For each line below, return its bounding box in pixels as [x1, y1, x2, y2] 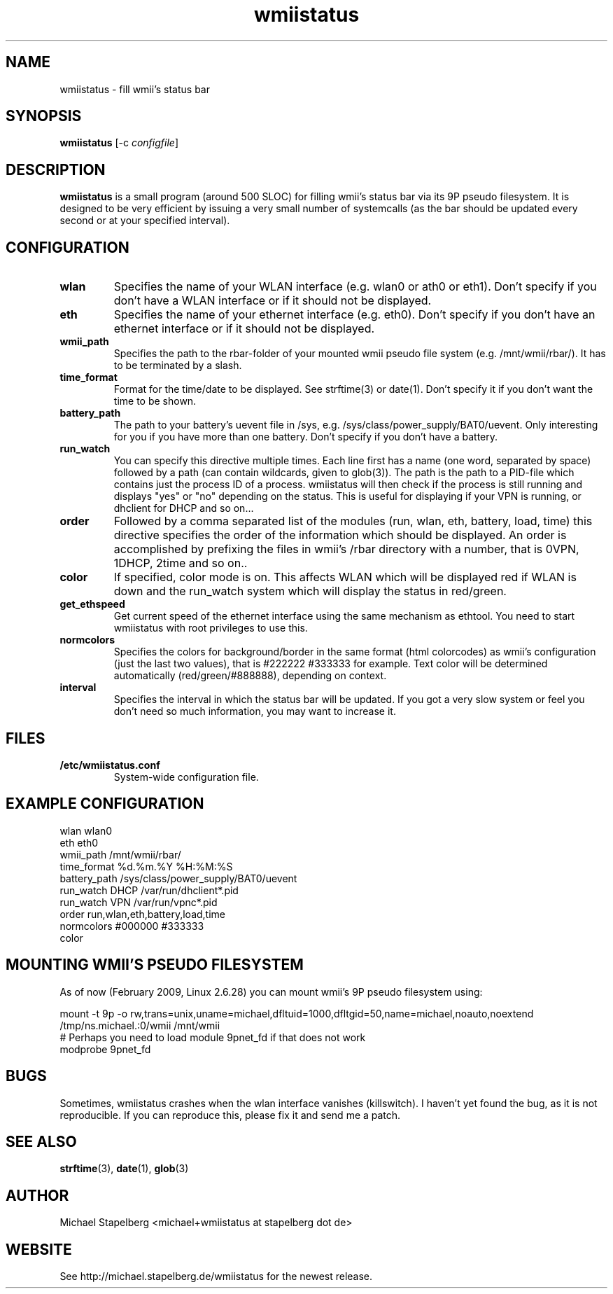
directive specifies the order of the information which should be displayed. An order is [113, 528, 567, 543]
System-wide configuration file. [113, 770, 259, 783]
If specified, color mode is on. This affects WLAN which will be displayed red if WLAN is [113, 570, 577, 585]
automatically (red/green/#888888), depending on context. [113, 669, 387, 682]
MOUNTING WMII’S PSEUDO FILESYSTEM [6, 956, 304, 974]
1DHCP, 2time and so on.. [113, 556, 248, 571]
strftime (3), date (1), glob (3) [59, 1162, 189, 1175]
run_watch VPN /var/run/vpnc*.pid [59, 896, 218, 908]
